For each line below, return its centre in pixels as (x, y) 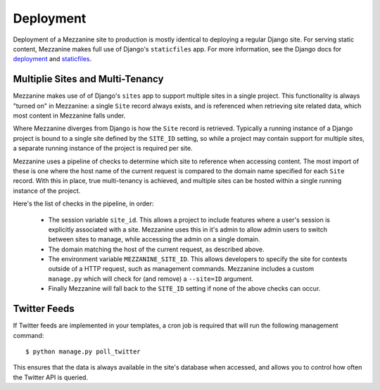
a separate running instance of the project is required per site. (103, 149)
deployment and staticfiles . (52, 59)
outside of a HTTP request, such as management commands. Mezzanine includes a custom (181, 269)
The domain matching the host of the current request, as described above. (156, 249)
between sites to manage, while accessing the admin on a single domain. (154, 239)
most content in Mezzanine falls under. (69, 115)
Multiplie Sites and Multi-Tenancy (88, 79)
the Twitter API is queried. (50, 377)
